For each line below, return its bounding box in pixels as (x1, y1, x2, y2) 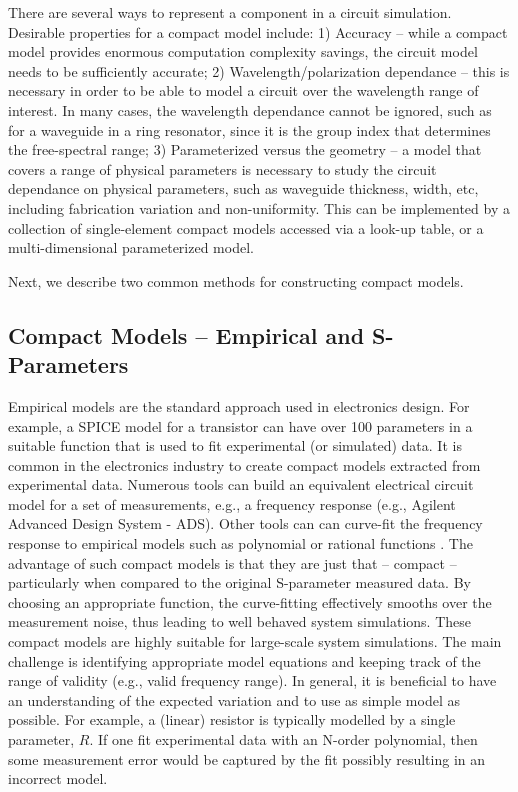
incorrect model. (8, 768, 108, 789)
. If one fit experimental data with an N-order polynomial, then (89, 729, 478, 749)
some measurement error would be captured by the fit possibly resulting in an (8, 748, 486, 769)
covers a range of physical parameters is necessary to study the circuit (8, 158, 437, 179)
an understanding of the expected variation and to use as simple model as (8, 689, 460, 710)
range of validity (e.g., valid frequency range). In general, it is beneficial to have (8, 670, 497, 691)
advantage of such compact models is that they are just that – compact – (8, 552, 457, 573)
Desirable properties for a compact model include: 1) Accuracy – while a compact (8, 21, 508, 42)
